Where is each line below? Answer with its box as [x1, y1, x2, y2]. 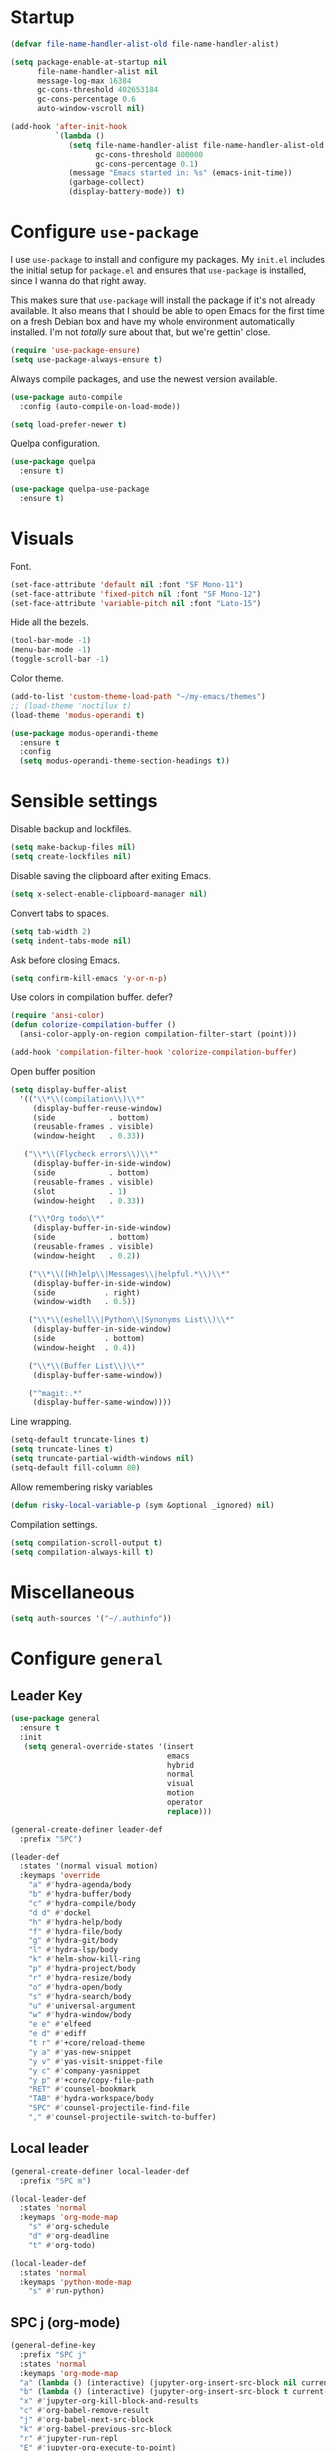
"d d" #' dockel [28, 1907, 92, 1918]
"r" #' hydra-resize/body [28, 1972, 132, 1983]
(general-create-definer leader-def [10, 1824, 163, 1835]
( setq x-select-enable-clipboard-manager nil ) [10, 889, 208, 899]
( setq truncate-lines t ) [10, 1444, 114, 1455]
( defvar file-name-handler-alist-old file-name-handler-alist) [10, 39, 280, 49]
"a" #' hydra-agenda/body [28, 1880, 132, 1890]
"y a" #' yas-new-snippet [28, 2047, 132, 2057]
